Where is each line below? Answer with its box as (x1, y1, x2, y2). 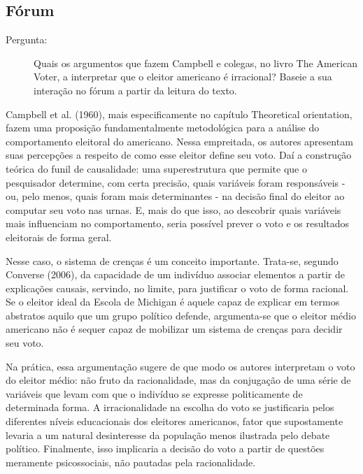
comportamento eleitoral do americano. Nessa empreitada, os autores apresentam (6, 134, 353, 148)
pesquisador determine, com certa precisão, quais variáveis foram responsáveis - (6, 175, 346, 189)
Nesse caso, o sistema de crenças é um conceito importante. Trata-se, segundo (6, 253, 339, 268)
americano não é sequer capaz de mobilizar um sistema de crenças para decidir (6, 322, 343, 336)
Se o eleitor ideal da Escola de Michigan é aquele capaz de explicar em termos (6, 294, 340, 309)
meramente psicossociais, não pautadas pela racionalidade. (6, 454, 256, 469)
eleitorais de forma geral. (6, 229, 112, 244)
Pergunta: (6, 32, 48, 47)
